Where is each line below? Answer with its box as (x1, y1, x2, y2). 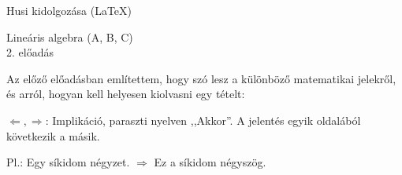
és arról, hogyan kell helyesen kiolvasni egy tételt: (6, 86, 245, 102)
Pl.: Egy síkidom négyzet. (6, 154, 130, 170)
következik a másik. (6, 127, 100, 144)
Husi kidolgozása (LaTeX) (6, 2, 132, 18)
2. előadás (6, 44, 54, 60)
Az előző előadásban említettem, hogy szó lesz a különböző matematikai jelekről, (6, 70, 396, 86)
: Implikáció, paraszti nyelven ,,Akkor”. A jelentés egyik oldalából (45, 111, 361, 128)
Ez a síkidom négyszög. (154, 154, 266, 170)
